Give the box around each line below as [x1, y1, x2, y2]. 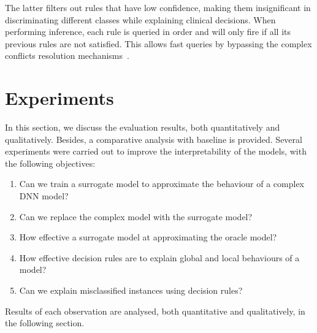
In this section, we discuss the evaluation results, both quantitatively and [5, 121, 280, 134]
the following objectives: [5, 156, 96, 169]
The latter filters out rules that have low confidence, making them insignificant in [5, 1, 311, 13]
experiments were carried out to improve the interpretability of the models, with [5, 145, 307, 158]
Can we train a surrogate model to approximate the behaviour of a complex [19, 177, 305, 190]
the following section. [5, 316, 85, 329]
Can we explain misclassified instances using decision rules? [19, 284, 243, 297]
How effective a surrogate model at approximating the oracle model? [19, 231, 277, 243]
